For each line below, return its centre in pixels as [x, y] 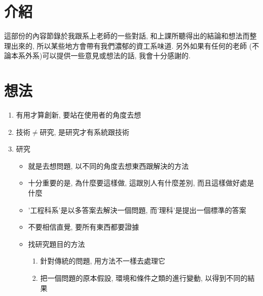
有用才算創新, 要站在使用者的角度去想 [79, 115]
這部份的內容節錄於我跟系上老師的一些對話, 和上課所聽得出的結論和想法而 [127, 36]
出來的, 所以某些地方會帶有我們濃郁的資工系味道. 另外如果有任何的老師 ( [131, 45]
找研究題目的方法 [57, 244]
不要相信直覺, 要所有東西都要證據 [84, 227]
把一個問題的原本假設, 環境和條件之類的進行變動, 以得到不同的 [144, 277]
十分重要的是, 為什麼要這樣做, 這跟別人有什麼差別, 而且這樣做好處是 [141, 183]
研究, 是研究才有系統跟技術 [85, 132]
